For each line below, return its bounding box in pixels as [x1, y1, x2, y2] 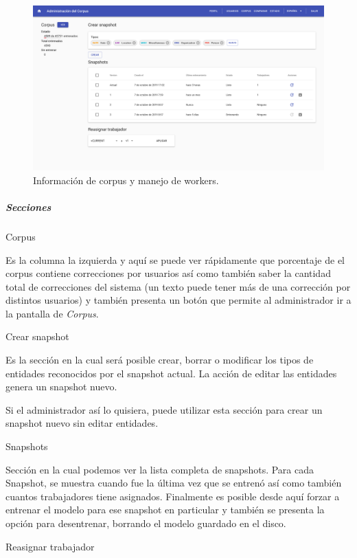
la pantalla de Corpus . [5, 306, 99, 320]
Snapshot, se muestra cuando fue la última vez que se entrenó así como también [5, 476, 342, 490]
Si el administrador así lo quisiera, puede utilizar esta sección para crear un [5, 402, 323, 416]
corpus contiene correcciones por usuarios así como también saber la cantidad [5, 266, 331, 280]
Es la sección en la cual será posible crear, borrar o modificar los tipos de [5, 353, 314, 367]
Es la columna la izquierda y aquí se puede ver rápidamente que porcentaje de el [5, 252, 345, 267]
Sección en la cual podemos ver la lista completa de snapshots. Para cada [5, 462, 314, 476]
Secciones [5, 199, 51, 214]
